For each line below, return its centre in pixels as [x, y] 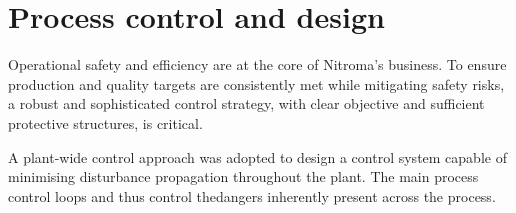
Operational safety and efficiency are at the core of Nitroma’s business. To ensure [257, 64]
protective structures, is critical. [105, 122]
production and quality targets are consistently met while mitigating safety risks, [256, 83]
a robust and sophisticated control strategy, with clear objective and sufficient [246, 103]
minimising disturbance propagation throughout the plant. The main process [243, 176]
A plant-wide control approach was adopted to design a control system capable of [257, 156]
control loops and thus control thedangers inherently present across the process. [252, 195]
